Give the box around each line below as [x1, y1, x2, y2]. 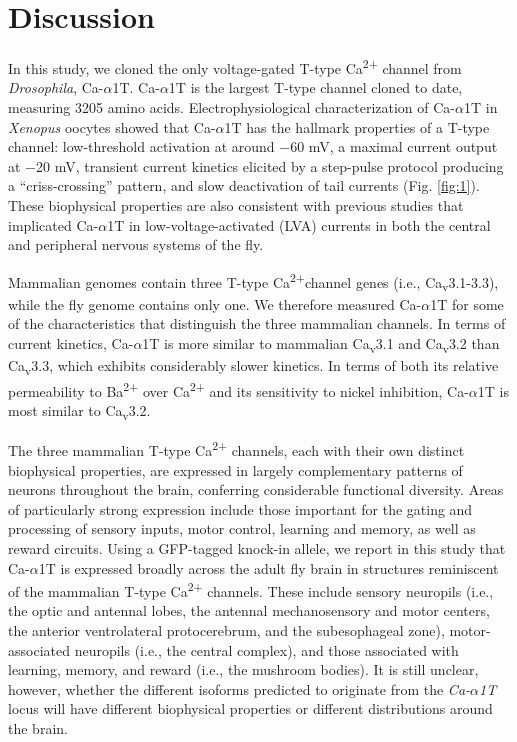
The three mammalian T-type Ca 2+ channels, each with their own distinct [8, 437, 465, 460]
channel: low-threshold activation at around [8, 136, 275, 157]
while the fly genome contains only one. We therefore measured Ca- [8, 293, 422, 314]
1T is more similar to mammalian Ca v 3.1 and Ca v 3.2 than [142, 332, 500, 356]
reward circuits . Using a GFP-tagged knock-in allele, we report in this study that [8, 537, 506, 558]
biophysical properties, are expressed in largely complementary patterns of [8, 459, 463, 480]
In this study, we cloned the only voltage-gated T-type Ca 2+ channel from [8, 55, 462, 78]
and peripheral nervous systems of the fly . [8, 234, 264, 255]
